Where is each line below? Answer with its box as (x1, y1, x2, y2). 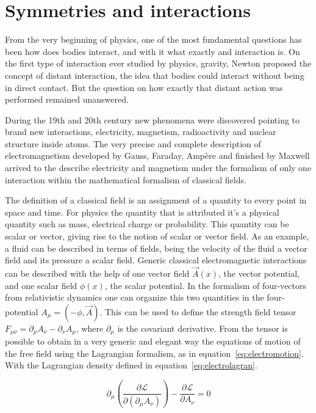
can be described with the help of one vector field (5, 267, 190, 280)
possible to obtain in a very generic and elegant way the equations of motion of (5, 335, 301, 348)
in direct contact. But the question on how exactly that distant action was (5, 81, 283, 93)
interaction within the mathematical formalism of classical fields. (5, 173, 246, 186)
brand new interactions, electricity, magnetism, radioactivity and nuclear (5, 125, 276, 138)
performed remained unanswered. (5, 93, 129, 106)
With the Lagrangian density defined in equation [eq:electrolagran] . (5, 359, 257, 371)
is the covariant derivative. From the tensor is (117, 321, 288, 334)
